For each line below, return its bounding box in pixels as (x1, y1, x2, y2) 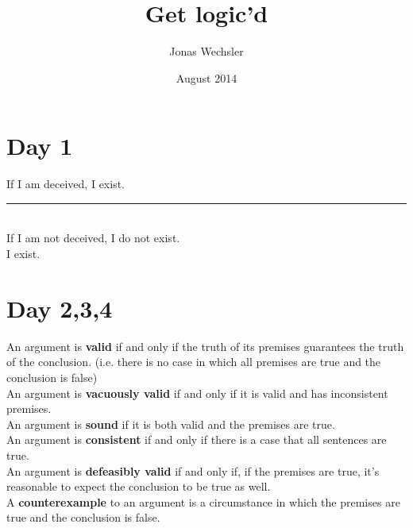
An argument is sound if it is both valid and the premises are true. (6, 415, 335, 432)
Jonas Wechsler (169, 43, 244, 60)
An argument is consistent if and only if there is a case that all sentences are (6, 431, 387, 448)
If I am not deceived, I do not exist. (6, 229, 180, 246)
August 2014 (176, 69, 237, 86)
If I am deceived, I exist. (6, 175, 125, 192)
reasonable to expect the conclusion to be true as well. (6, 478, 271, 495)
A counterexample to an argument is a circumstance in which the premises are (6, 493, 400, 510)
